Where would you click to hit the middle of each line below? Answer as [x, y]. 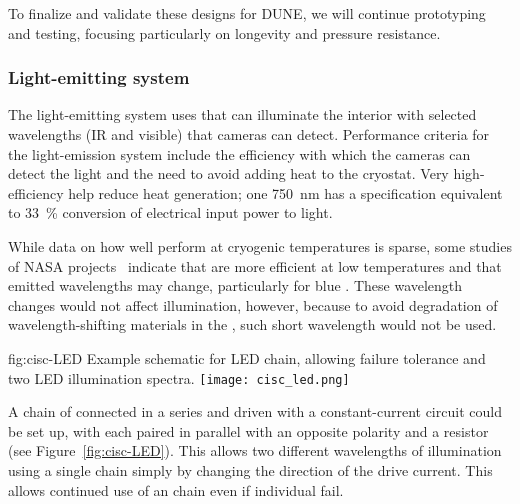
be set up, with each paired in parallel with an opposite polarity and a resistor [248, 430]
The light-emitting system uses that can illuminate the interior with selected [242, 114]
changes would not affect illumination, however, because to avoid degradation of [253, 304]
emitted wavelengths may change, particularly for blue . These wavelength [235, 285]
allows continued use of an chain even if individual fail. [176, 489]
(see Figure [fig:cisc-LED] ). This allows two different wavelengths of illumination [255, 450]
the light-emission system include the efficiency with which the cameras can [239, 153]
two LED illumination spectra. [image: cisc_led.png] [179, 377]
